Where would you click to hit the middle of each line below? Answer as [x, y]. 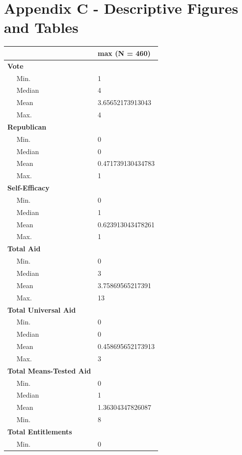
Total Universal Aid [42, 309]
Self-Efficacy [28, 188]
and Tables [41, 27]
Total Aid [24, 249]
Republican [27, 126]
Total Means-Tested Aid [49, 370]
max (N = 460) [124, 53]
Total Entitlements [40, 431]
